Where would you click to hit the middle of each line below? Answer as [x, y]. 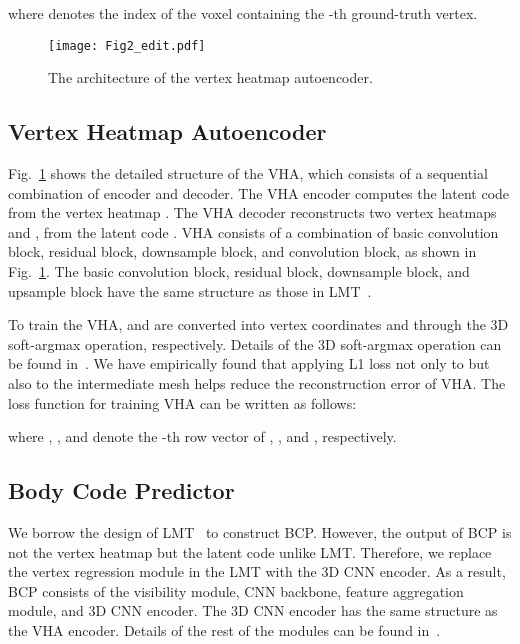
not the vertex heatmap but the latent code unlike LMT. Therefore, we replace [250, 551]
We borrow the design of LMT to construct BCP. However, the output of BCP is [260, 531]
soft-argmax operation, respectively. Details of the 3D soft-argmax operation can [255, 343]
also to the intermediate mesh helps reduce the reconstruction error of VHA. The [257, 382]
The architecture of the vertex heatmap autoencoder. [210, 77]
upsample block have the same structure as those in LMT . [190, 290]
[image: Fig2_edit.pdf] [127, 45]
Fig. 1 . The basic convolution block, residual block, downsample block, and [239, 271]
